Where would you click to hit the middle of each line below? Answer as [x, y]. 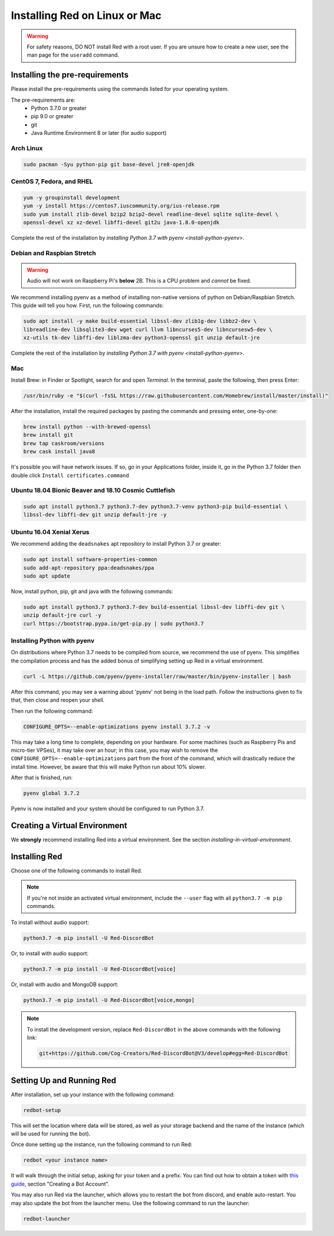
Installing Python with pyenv [53, 641]
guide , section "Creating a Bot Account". [60, 1184]
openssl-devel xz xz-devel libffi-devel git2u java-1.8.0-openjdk [121, 223]
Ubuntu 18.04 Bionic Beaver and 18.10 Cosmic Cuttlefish [93, 491]
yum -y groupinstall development [72, 197]
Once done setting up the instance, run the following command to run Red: [102, 1144]
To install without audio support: [50, 923]
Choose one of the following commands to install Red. [77, 870]
